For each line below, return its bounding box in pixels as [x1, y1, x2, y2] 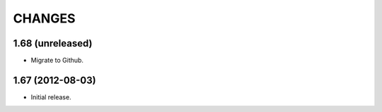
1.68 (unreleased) [13, 37, 93, 49]
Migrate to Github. [30, 56, 84, 65]
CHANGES [13, 11, 76, 26]
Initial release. [30, 92, 71, 101]
